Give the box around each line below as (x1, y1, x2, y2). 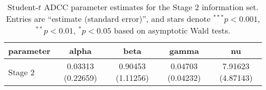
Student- (7, 1, 38, 13)
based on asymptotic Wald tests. (114, 24, 231, 36)
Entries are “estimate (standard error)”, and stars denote (6, 13, 211, 24)
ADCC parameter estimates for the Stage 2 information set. (43, 1, 259, 13)
